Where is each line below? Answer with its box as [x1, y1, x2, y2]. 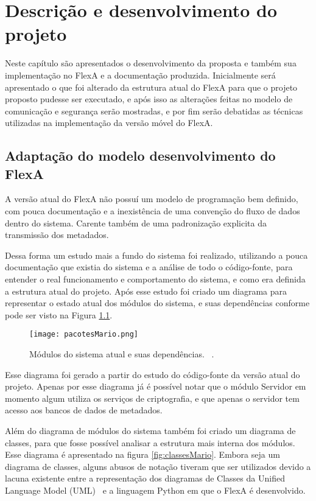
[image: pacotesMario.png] [29, 330, 138, 339]
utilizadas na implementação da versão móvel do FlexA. [5, 116, 213, 129]
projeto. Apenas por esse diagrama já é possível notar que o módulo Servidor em [5, 380, 306, 393]
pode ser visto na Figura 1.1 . [5, 308, 113, 321]
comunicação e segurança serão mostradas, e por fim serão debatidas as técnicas [5, 104, 303, 117]
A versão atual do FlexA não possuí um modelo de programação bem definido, [5, 192, 298, 205]
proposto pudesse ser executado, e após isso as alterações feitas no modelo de [5, 93, 293, 105]
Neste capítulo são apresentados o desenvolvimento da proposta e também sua [5, 57, 297, 69]
